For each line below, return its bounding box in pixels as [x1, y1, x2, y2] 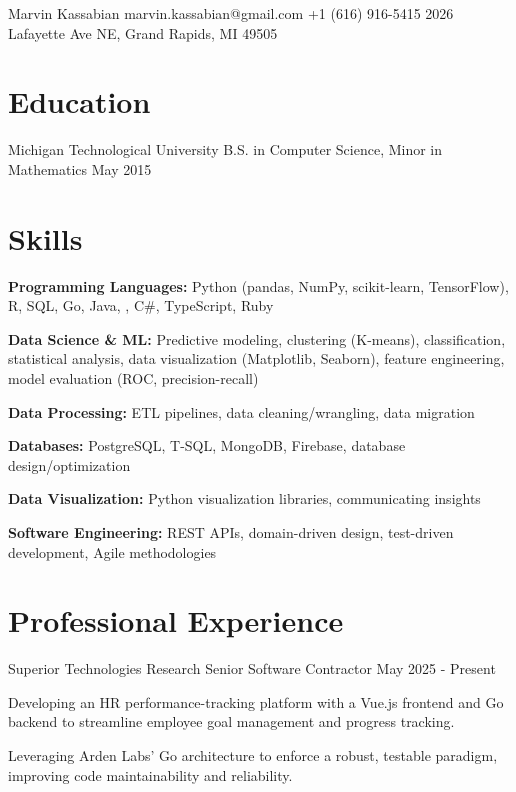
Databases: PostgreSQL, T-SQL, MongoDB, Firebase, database [8, 435, 406, 456]
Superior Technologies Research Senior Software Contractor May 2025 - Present [8, 658, 496, 679]
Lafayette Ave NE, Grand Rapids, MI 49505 [8, 22, 278, 43]
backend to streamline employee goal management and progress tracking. [8, 711, 455, 732]
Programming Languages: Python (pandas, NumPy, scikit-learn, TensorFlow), [8, 275, 509, 296]
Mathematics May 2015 [8, 158, 152, 179]
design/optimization [8, 454, 131, 475]
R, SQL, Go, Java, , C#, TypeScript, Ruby [8, 295, 274, 316]
